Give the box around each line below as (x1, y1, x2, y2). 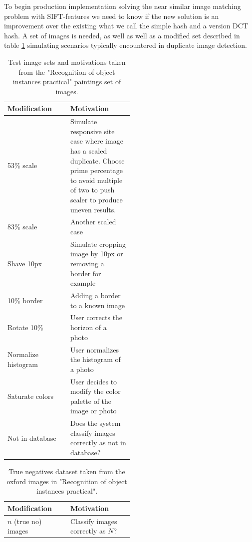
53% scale (7, 160, 37, 171)
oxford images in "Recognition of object (6, 476, 127, 486)
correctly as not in (70, 437, 126, 448)
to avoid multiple (70, 175, 123, 185)
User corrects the (70, 312, 123, 323)
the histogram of (70, 354, 121, 364)
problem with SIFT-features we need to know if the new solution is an (4, 10, 219, 21)
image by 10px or (70, 248, 123, 259)
